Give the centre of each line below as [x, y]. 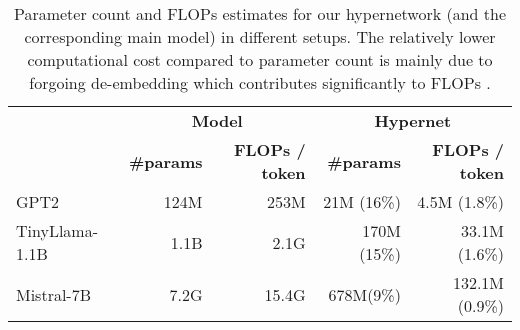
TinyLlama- [57, 230]
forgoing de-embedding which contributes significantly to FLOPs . [260, 82]
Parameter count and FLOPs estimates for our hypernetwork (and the [260, 13]
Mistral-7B [54, 294]
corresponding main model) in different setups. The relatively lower [260, 36]
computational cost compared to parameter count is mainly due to [260, 59]
